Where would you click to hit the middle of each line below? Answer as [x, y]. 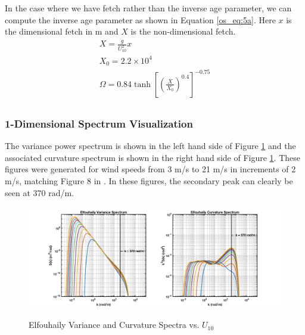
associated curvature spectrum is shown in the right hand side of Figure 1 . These [152, 157]
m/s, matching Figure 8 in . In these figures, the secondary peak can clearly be [149, 180]
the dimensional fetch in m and [62, 31]
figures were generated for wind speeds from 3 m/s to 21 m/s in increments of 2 [150, 169]
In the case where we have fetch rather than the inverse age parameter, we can [148, 8]
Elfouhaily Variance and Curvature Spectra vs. [114, 325]
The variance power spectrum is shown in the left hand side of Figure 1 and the [150, 146]
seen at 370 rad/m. [39, 192]
